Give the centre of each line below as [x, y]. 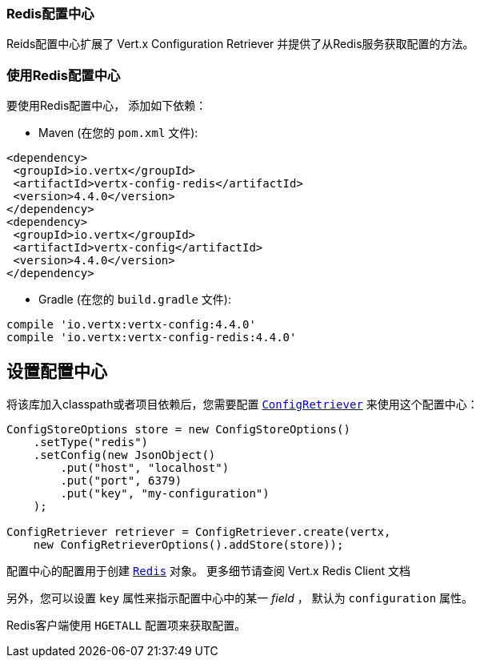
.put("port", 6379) [121, 480]
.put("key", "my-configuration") [165, 493]
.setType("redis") [91, 442]
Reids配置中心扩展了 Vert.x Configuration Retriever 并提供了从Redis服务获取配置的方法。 [240, 44]
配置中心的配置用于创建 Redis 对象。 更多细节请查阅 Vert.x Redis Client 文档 [208, 570]
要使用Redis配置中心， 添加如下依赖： [107, 106]
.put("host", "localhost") [145, 467]
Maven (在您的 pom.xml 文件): [118, 133]
